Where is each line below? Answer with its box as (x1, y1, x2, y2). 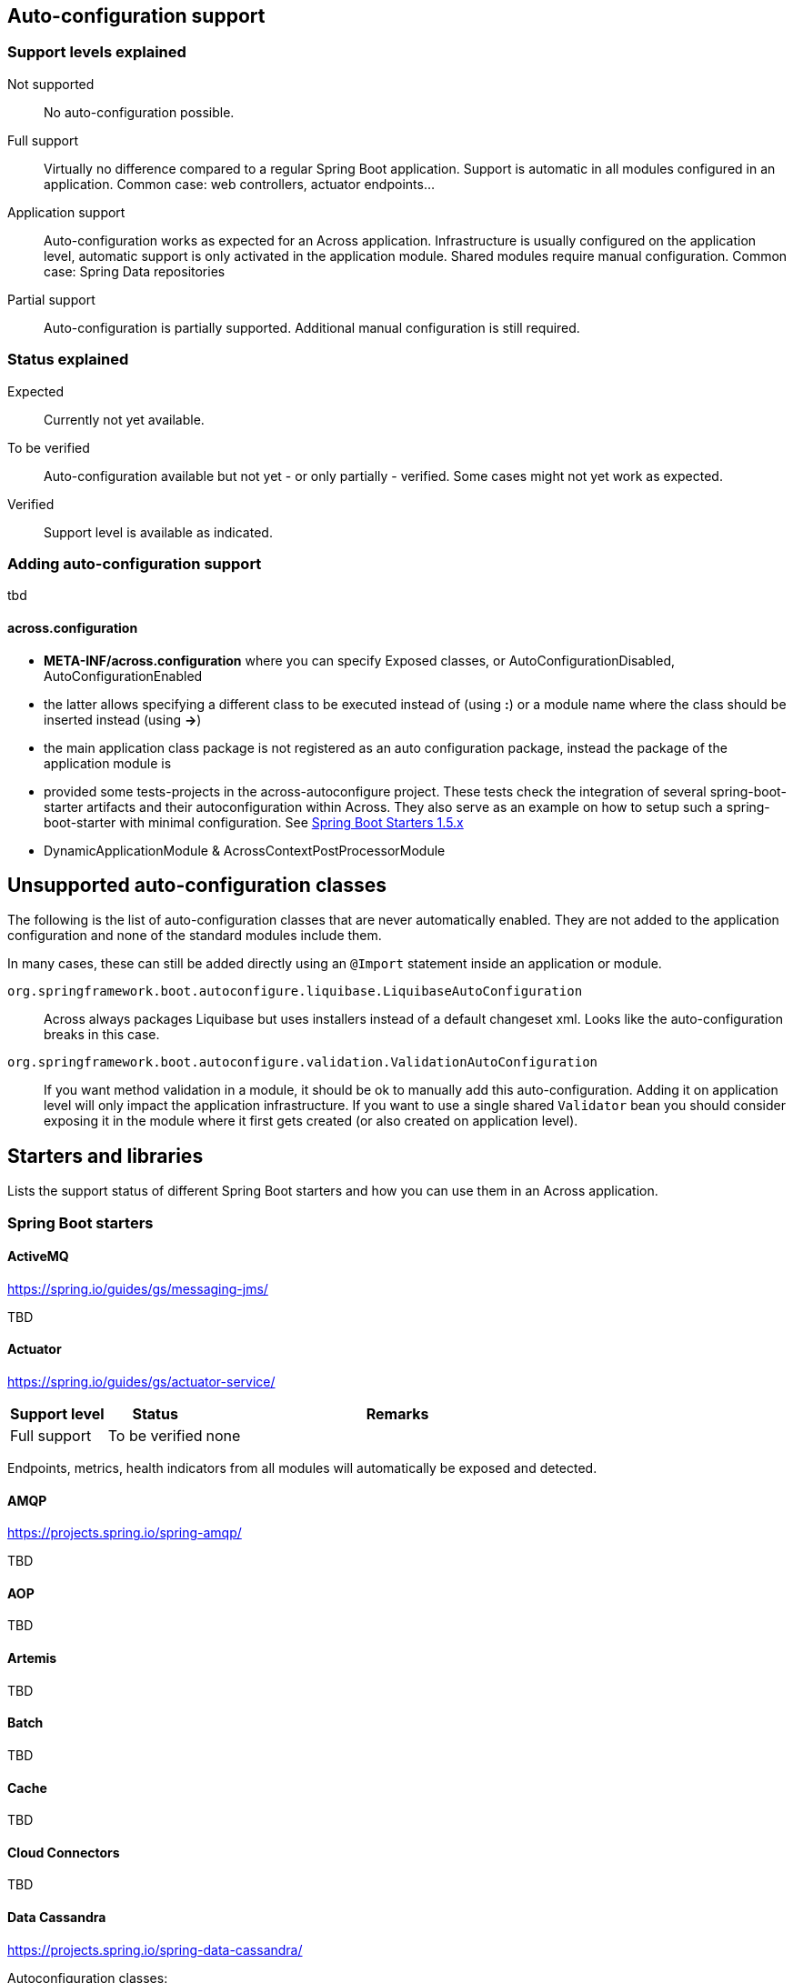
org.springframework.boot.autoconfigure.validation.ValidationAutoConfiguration (7, 1055, 598, 1070)
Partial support (7, 291, 95, 307)
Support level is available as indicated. (44, 524, 273, 540)
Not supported (7, 75, 95, 92)
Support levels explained (7, 43, 186, 62)
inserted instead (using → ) (44, 711, 202, 727)
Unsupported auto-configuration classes (7, 873, 386, 896)
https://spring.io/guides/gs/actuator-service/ (7, 1374, 276, 1390)
